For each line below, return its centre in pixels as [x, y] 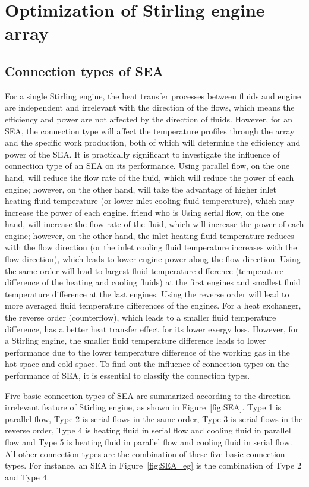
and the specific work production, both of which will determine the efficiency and [153, 142]
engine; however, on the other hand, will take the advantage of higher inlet [141, 189]
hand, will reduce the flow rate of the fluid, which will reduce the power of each [149, 177]
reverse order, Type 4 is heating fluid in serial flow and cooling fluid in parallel [148, 430]
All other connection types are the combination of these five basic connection [145, 453]
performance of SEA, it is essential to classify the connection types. [127, 376]
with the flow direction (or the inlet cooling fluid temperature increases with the [151, 247]
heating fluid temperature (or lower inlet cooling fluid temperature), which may [150, 201]
